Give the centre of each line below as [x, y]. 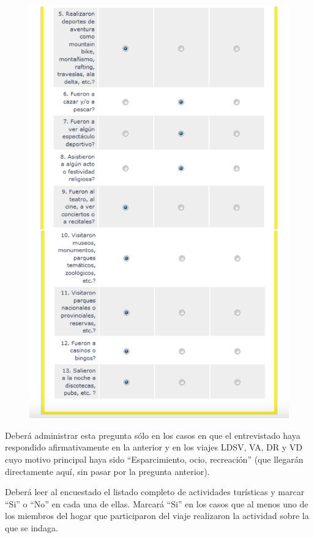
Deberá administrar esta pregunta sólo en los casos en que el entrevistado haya [153, 435]
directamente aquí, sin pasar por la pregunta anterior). [107, 471]
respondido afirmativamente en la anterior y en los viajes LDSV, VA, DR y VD [154, 447]
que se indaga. [32, 527]
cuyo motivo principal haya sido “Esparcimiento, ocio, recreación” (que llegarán [154, 459]
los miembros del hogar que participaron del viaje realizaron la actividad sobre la [157, 516]
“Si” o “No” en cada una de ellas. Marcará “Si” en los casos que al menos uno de [157, 503]
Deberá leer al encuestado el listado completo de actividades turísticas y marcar [155, 492]
